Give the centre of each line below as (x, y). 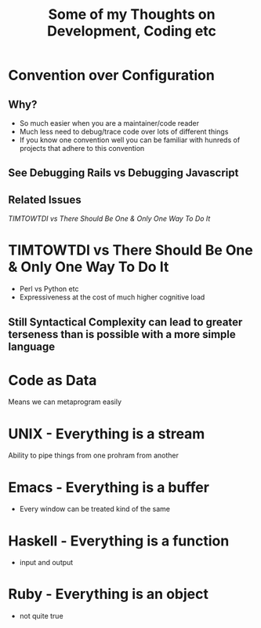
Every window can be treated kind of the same (95, 509)
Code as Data (53, 380)
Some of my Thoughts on (132, 15)
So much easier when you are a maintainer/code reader (109, 123)
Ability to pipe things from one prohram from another (93, 455)
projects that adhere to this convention (82, 148)
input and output (46, 563)
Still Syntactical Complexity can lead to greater (125, 322)
